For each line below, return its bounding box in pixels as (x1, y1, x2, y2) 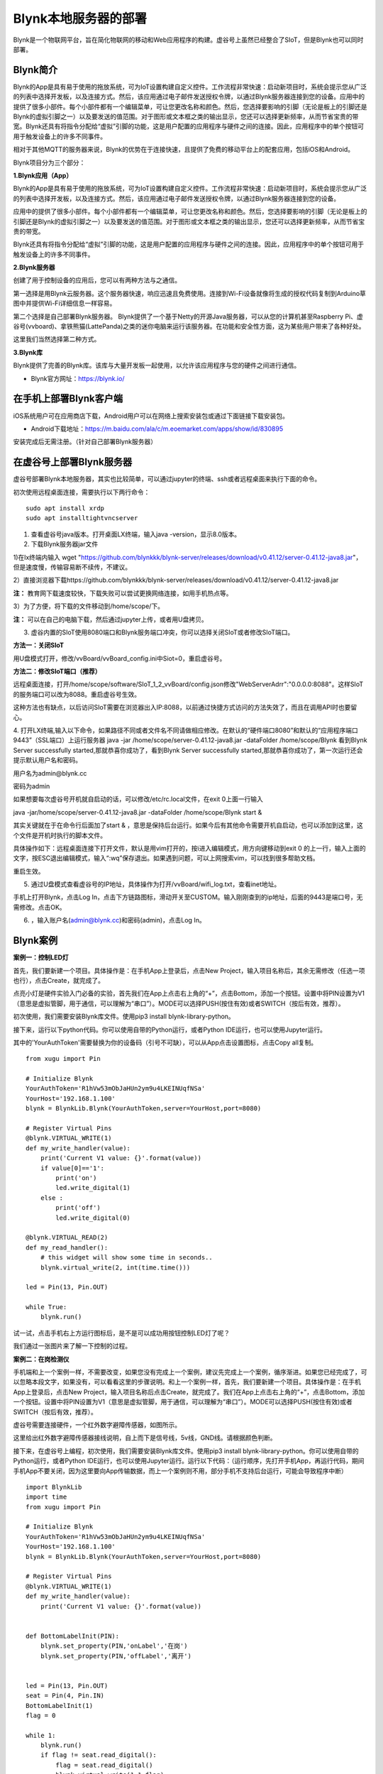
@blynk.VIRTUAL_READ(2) (26, 1233, 109, 1242)
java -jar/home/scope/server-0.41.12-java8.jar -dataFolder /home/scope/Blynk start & (13, 808, 262, 816)
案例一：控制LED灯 (13, 953, 69, 962)
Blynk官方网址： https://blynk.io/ (30, 374, 125, 382)
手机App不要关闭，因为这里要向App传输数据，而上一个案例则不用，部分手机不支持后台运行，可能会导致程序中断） (13, 1466, 348, 1475)
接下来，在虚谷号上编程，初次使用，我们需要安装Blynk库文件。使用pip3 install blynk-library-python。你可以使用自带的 (13, 1446, 360, 1455)
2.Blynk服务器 (13, 263, 55, 272)
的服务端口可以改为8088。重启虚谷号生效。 (13, 690, 141, 698)
